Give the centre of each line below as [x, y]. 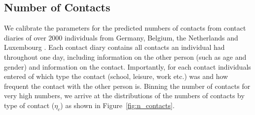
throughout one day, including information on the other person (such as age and [125, 57]
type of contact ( [29, 105]
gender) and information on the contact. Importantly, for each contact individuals [127, 66]
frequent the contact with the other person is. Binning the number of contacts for [127, 86]
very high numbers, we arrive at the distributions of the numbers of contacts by [124, 96]
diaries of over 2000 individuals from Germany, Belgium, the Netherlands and [121, 37]
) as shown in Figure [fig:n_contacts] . [117, 105]
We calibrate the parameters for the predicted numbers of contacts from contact [125, 28]
